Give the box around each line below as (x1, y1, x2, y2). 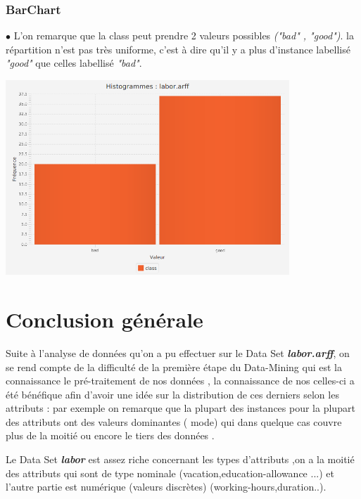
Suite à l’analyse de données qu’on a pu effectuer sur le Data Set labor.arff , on (6, 345, 350, 360)
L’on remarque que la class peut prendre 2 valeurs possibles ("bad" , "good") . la (13, 28, 354, 43)
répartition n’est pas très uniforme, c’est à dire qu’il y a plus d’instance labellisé (6, 41, 350, 56)
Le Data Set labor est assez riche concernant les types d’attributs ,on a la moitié (6, 452, 355, 467)
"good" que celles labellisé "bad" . (6, 56, 142, 70)
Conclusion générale (6, 304, 203, 333)
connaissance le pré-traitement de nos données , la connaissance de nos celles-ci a (6, 373, 355, 388)
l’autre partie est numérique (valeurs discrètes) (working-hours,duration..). (6, 479, 327, 494)
